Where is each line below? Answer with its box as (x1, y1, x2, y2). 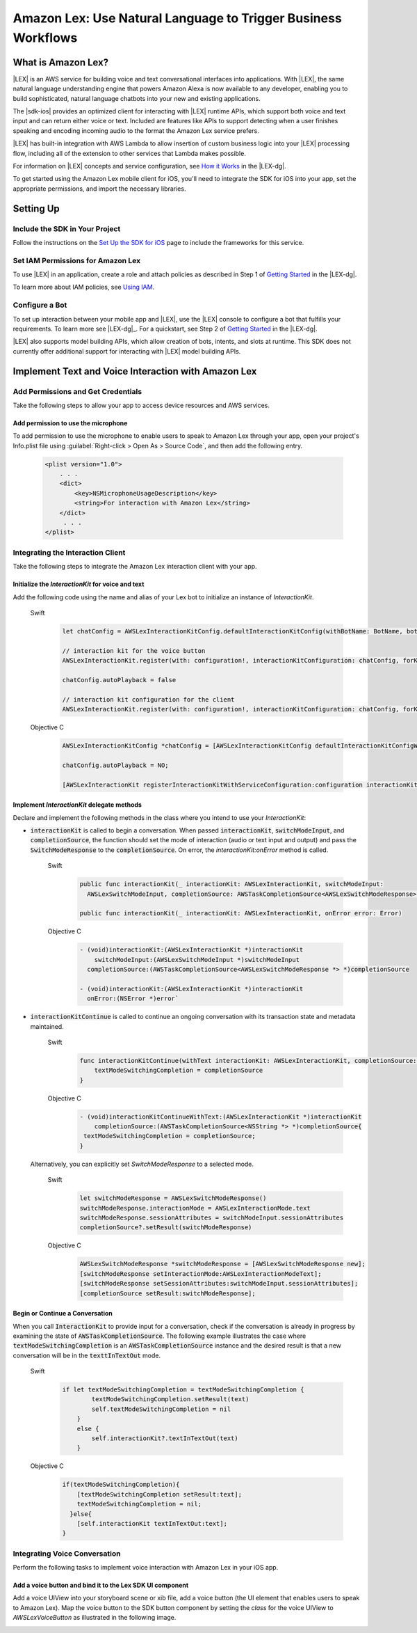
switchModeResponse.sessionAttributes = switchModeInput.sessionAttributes (79, 1214, 344, 1222)
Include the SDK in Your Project (13, 223, 121, 233)
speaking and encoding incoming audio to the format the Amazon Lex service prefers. (13, 126, 260, 135)
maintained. (30, 1022, 64, 1030)
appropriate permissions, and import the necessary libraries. (13, 184, 186, 193)
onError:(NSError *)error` (87, 995, 179, 1002)
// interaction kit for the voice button (62, 647, 206, 654)
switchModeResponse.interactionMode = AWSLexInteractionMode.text (79, 1204, 311, 1212)
